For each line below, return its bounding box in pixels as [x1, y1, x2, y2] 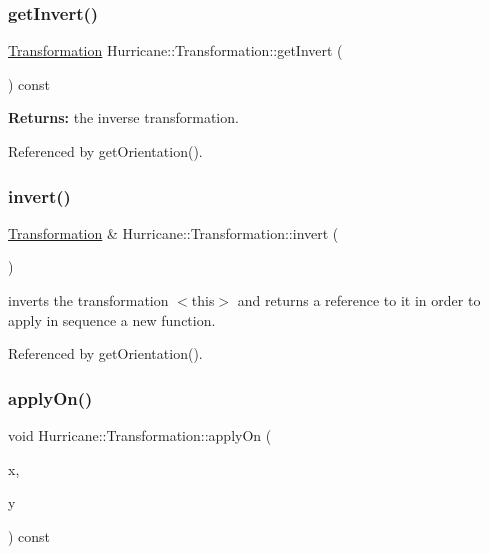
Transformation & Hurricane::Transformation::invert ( [8, 222, 339, 243]
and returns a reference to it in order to [237, 290, 481, 310]
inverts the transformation [8, 290, 169, 310]
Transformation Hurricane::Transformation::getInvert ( [8, 40, 343, 61]
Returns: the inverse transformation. [8, 107, 239, 128]
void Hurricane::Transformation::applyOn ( [8, 425, 272, 445]
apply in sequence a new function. [8, 309, 216, 330]
